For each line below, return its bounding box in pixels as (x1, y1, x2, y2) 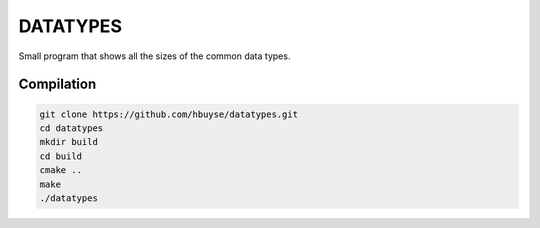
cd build (39, 150, 83, 162)
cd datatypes (39, 122, 104, 134)
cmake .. (39, 165, 83, 176)
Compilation (18, 76, 97, 93)
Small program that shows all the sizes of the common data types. (18, 50, 291, 62)
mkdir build (39, 136, 99, 148)
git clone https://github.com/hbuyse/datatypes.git (39, 108, 299, 120)
